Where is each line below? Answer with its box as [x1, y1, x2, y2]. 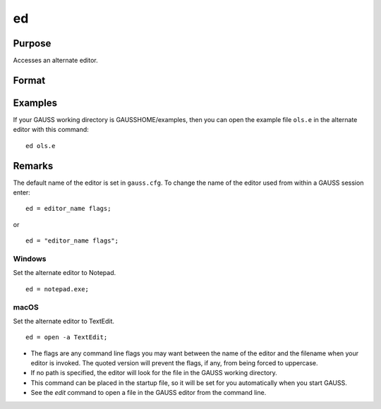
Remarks [13, 159, 54, 172]
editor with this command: [13, 126, 90, 134]
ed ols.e [25, 142, 56, 149]
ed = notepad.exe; [25, 285, 90, 293]
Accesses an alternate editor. [13, 56, 98, 65]
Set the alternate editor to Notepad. [13, 269, 116, 277]
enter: [13, 188, 31, 197]
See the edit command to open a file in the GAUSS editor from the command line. [30, 389, 267, 397]
